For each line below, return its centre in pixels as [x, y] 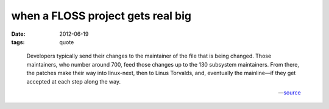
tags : [18, 42]
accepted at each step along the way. [74, 81]
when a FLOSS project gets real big [101, 16]
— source [289, 92]
